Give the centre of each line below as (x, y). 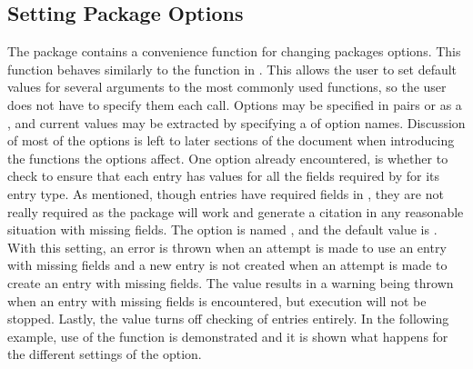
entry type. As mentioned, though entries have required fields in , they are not (226, 193)
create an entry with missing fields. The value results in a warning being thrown (231, 282)
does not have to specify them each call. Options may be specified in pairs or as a (235, 104)
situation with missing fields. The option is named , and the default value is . (222, 229)
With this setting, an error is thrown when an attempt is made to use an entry (227, 247)
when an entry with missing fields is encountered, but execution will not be (217, 300)
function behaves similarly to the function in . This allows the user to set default (232, 69)
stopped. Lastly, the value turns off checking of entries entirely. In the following (228, 319)
